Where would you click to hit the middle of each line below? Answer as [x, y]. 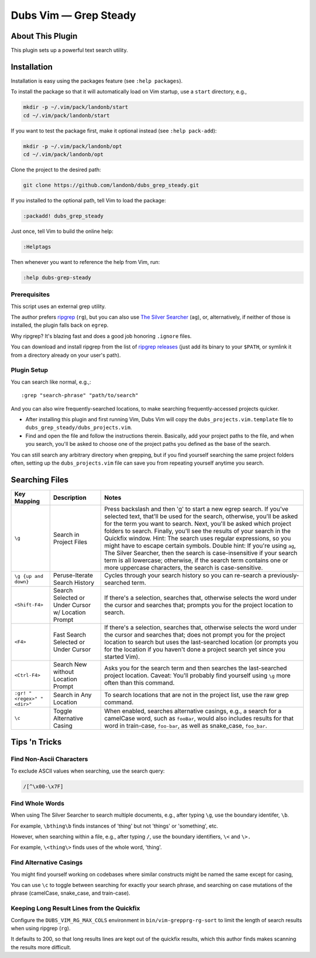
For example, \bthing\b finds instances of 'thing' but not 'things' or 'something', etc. [114, 826]
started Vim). [122, 656]
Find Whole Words [37, 803]
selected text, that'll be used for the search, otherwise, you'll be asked [201, 516]
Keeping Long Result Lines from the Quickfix [75, 908]
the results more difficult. [41, 947]
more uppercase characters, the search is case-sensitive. [184, 567]
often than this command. [140, 682]
